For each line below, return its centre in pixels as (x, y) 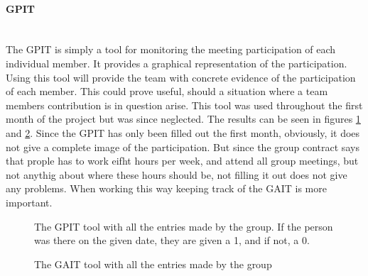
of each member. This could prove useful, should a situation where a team (167, 91)
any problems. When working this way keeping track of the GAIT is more (166, 188)
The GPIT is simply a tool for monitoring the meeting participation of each (171, 49)
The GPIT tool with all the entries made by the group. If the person (184, 226)
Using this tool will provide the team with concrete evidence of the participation (181, 77)
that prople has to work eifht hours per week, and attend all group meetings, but (182, 161)
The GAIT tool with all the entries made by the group (153, 264)
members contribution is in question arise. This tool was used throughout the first (184, 105)
